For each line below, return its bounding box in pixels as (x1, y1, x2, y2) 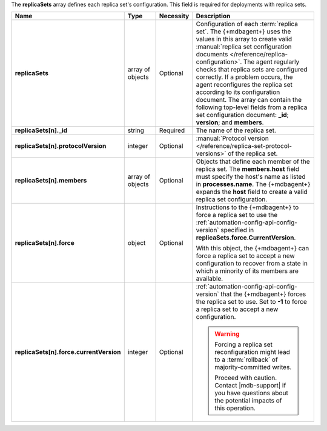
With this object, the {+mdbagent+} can (196, 244, 309, 253)
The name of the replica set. (196, 126, 277, 135)
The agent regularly (243, 58, 300, 66)
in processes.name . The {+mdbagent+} (196, 180, 311, 189)
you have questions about (214, 389, 289, 397)
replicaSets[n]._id (15, 126, 68, 135)
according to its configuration (196, 88, 280, 96)
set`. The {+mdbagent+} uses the (196, 27, 291, 36)
